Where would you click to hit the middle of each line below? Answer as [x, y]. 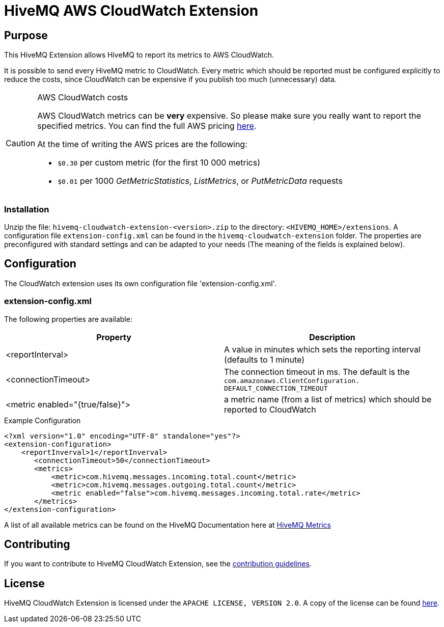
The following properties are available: [68, 319]
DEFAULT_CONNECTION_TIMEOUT [276, 388]
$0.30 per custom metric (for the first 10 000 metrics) [159, 163]
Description [332, 337]
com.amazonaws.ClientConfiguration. [292, 380]
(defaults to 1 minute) [265, 359]
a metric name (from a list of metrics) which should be [328, 399]
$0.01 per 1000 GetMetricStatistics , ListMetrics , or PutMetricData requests [200, 181]
